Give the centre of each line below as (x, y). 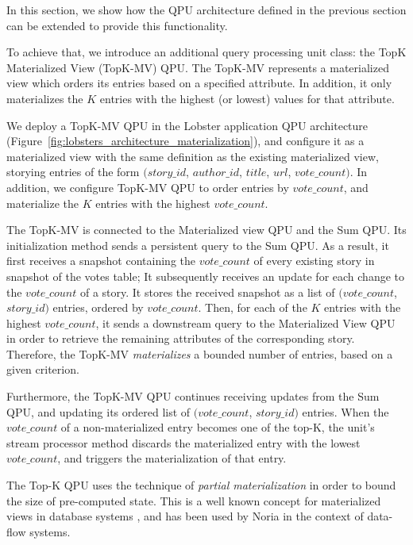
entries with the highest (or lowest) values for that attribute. (247, 98)
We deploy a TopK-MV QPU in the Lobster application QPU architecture (187, 125)
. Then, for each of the (253, 307)
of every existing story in (314, 261)
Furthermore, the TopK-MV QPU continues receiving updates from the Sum (193, 396)
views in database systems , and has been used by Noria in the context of (185, 516)
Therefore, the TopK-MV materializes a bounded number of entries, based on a (200, 353)
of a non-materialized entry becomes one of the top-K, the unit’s (218, 427)
